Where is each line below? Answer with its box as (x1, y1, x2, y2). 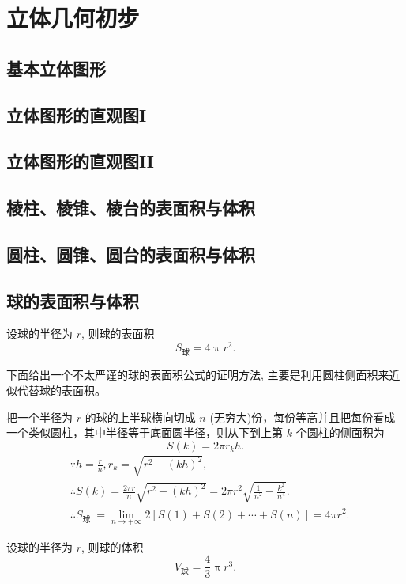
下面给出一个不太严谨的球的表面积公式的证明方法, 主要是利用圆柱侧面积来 (6, 366, 389, 383)
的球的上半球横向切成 (85, 408, 196, 425)
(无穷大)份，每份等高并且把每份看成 (209, 408, 396, 425)
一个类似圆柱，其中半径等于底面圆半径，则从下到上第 (6, 424, 283, 441)
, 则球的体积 (81, 538, 144, 555)
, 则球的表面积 (81, 325, 155, 342)
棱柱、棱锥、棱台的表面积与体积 (6, 195, 255, 220)
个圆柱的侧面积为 (295, 424, 385, 441)
